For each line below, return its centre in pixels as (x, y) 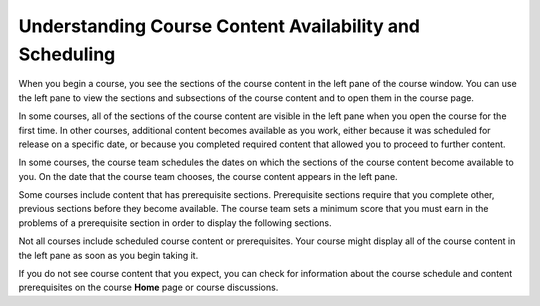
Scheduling (67, 54)
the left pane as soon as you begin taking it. (108, 255)
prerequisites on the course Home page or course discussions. (148, 287)
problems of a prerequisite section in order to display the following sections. (175, 222)
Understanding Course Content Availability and (219, 26)
